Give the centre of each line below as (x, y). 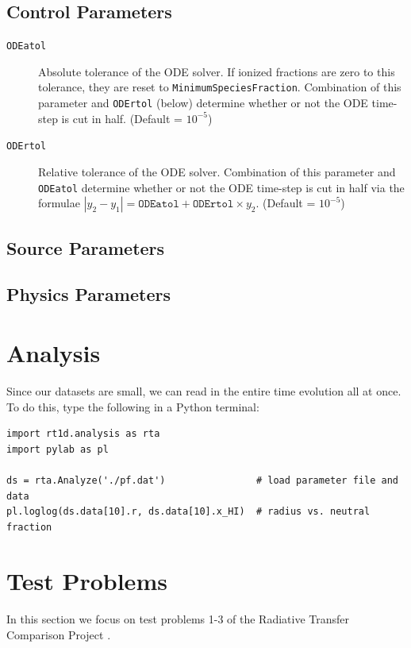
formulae (59, 203)
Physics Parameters (88, 294)
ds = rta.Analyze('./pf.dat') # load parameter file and (202, 480)
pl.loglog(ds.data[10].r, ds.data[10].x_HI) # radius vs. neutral (188, 512)
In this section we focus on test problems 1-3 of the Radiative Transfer (178, 619)
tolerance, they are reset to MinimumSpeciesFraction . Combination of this (220, 87)
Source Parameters (86, 247)
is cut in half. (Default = (122, 118)
